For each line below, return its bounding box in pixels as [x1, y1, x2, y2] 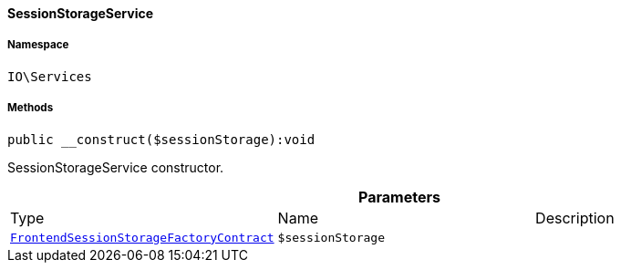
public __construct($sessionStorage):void [7, 131, 316, 147]
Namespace [7, 38, 69, 52]
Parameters [358, 187, 440, 206]
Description [535, 208, 615, 227]
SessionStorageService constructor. [7, 159, 224, 175]
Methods [7, 101, 54, 115]
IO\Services [7, 68, 92, 84]
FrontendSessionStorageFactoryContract [10, 230, 274, 244]
